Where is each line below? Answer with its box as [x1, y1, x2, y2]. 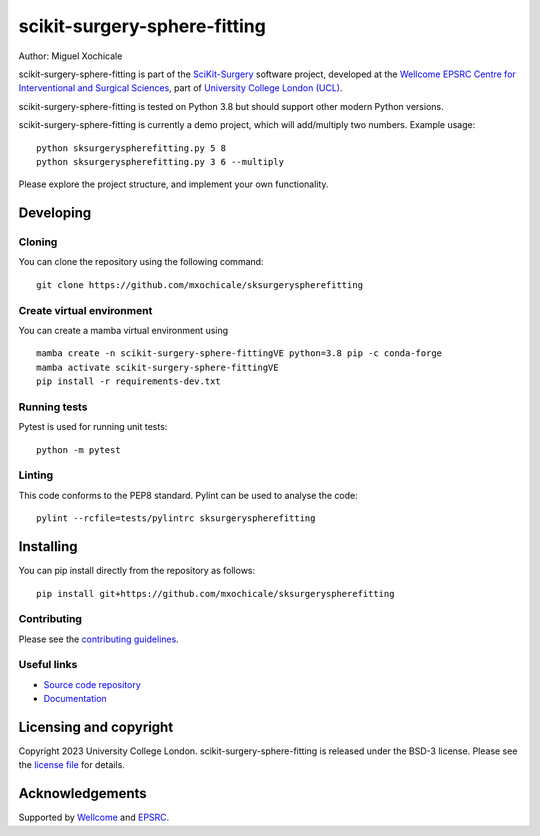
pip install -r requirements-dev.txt [36, 376, 222, 387]
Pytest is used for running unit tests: [18, 421, 168, 433]
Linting [18, 468, 54, 482]
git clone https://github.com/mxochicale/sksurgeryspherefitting [36, 279, 364, 290]
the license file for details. [18, 759, 125, 771]
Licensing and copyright [18, 718, 174, 735]
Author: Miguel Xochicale [18, 50, 123, 62]
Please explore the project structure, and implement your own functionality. [18, 178, 329, 190]
